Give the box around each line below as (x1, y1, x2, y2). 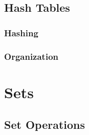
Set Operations (4, 117, 85, 132)
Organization (4, 50, 59, 62)
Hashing (4, 26, 38, 39)
